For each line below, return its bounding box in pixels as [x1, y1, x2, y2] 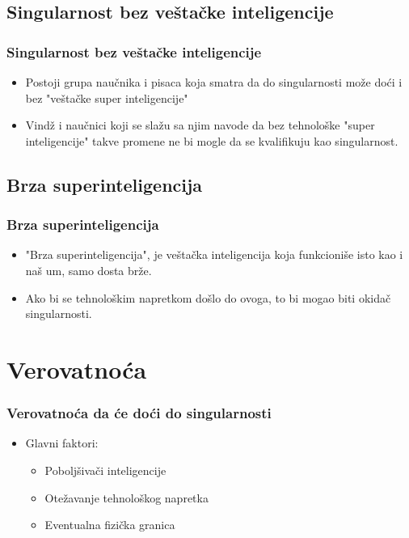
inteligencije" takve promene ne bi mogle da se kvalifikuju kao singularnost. [25, 132, 398, 149]
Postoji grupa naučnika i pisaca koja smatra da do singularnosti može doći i [25, 74, 403, 90]
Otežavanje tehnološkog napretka [44, 489, 209, 506]
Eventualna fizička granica [44, 516, 175, 533]
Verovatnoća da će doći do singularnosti [6, 403, 272, 423]
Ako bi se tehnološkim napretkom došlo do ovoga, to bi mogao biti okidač [25, 289, 391, 306]
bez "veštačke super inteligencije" [25, 89, 188, 106]
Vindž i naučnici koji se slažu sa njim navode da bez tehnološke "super [25, 116, 375, 133]
